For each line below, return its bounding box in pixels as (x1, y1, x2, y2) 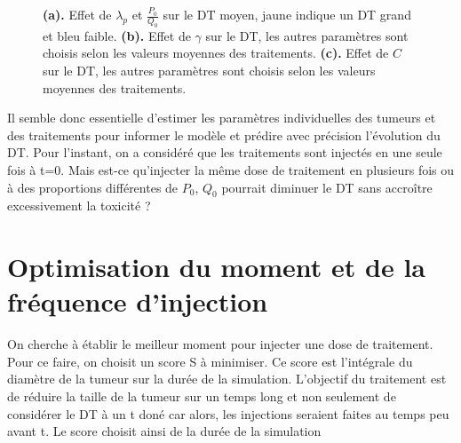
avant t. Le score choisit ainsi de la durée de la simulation (7, 422, 322, 440)
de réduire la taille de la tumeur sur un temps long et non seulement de (7, 387, 396, 406)
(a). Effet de (43, 5, 112, 23)
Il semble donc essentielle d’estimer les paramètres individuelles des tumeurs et (7, 108, 436, 127)
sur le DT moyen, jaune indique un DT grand (163, 5, 411, 23)
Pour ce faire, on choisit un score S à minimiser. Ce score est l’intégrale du (7, 352, 413, 370)
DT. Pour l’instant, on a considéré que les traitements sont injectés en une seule (7, 143, 442, 162)
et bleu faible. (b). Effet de (43, 26, 191, 44)
